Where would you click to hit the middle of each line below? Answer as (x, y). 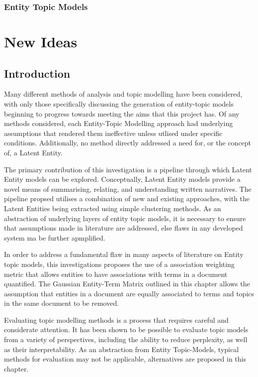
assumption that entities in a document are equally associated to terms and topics (129, 293)
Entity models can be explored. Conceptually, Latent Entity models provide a (122, 179)
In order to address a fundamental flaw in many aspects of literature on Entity (124, 254)
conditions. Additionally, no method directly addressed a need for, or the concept (128, 143)
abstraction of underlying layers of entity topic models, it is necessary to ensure (125, 218)
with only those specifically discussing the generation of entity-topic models (119, 104)
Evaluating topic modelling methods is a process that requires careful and (116, 319)
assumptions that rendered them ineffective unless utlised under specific (113, 133)
